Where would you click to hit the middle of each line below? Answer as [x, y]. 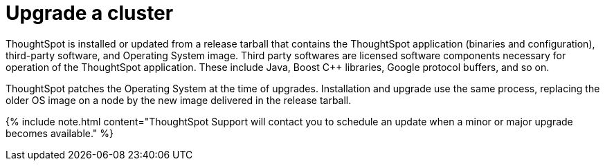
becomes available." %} [60, 133]
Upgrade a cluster [90, 13]
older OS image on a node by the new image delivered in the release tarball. [179, 100]
